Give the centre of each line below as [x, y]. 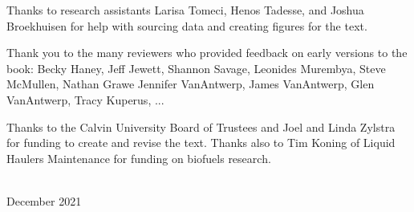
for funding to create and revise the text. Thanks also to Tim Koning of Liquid [201, 143]
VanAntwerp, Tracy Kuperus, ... [85, 99]
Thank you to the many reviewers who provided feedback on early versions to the [207, 53]
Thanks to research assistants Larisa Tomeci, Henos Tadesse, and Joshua [185, 10]
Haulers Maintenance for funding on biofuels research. [139, 158]
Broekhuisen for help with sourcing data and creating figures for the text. [187, 25]
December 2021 [44, 200]
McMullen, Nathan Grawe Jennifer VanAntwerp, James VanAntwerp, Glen [191, 84]
